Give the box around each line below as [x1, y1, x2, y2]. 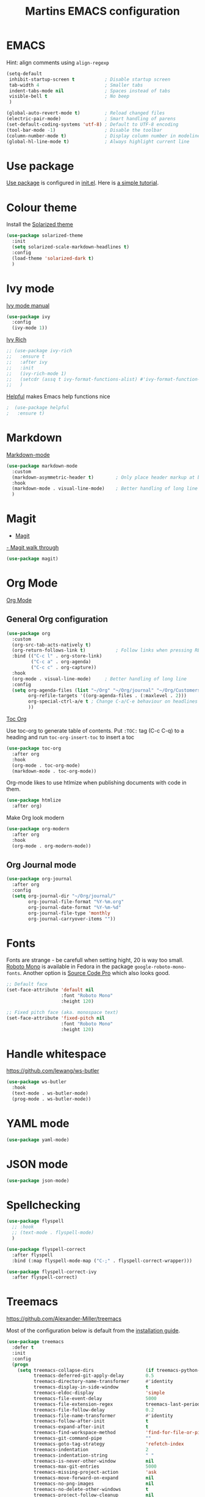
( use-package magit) [6, 556, 59, 562]
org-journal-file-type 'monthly [28, 910, 111, 916]
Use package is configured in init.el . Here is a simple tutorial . [6, 179, 159, 187]
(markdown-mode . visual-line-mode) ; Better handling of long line [12, 485, 198, 492]
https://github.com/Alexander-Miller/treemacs [6, 1315, 122, 1322]
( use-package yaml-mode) [6, 1137, 70, 1143]
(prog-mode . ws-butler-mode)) [12, 1096, 92, 1102]
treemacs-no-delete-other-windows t [33, 1486, 149, 1492]
